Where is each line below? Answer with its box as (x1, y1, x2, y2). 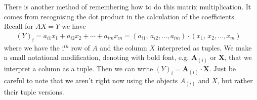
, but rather (217, 75, 253, 85)
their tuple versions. (4, 86, 64, 97)
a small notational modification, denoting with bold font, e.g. (4, 52, 189, 62)
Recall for (4, 21, 33, 31)
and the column (99, 42, 147, 52)
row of (71, 42, 90, 52)
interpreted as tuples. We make (157, 42, 252, 52)
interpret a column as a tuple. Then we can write (4, 63, 153, 74)
